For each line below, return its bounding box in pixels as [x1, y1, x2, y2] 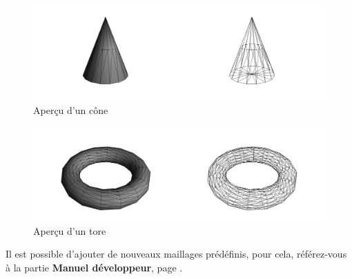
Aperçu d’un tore [33, 223, 106, 238]
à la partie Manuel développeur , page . [6, 260, 183, 275]
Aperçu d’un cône [33, 102, 108, 117]
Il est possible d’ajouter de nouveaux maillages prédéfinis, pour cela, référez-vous [6, 247, 347, 261]
